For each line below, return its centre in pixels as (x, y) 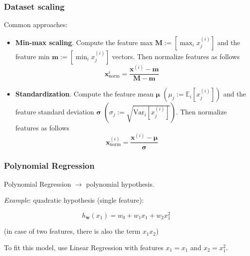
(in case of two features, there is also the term (72, 231)
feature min (33, 56)
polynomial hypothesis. (120, 184)
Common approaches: (36, 24)
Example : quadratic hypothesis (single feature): (74, 200)
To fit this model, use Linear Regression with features (84, 247)
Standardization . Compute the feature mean (84, 94)
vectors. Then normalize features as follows (176, 56)
